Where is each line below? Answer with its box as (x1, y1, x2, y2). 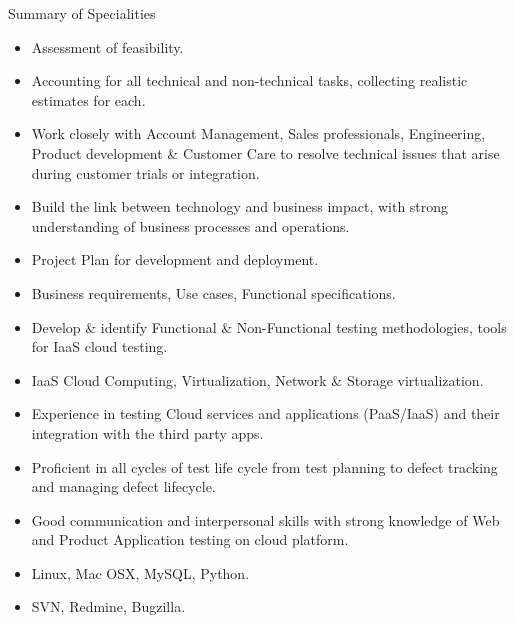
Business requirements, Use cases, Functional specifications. (31, 282, 396, 303)
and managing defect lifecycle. (31, 476, 216, 497)
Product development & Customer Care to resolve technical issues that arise (31, 142, 500, 163)
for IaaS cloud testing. (31, 336, 168, 357)
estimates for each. (31, 89, 146, 110)
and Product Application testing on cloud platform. (31, 529, 349, 550)
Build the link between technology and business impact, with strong (31, 196, 449, 217)
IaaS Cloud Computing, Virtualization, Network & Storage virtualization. (31, 369, 484, 390)
